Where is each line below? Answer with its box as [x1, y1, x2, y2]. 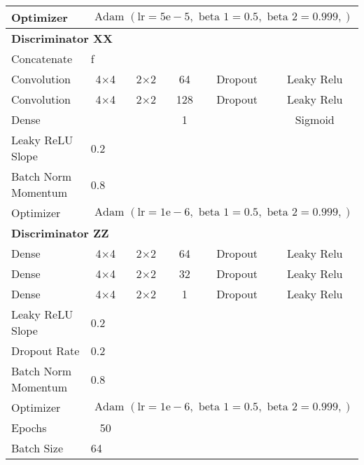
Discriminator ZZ [11, 225, 109, 241]
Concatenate [11, 50, 73, 67]
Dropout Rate [11, 342, 80, 359]
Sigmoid [295, 111, 335, 127]
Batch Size [11, 440, 63, 456]
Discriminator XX [11, 30, 113, 46]
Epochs [11, 419, 47, 436]
